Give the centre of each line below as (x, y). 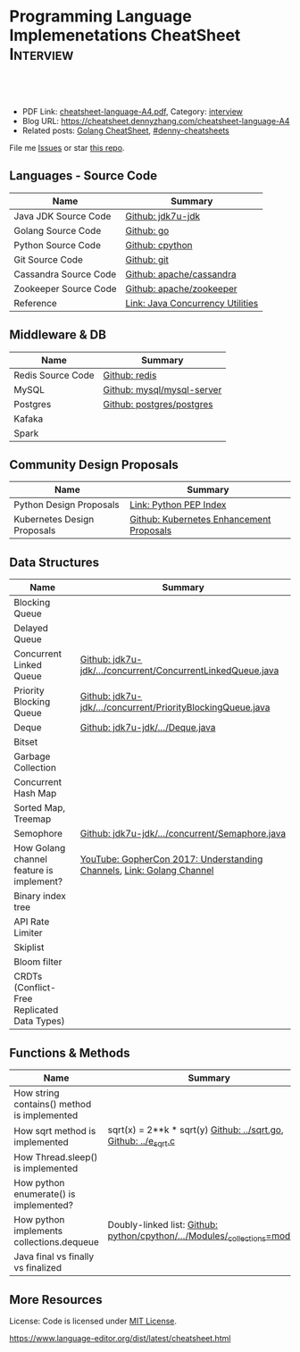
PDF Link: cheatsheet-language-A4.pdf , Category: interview (133, 111)
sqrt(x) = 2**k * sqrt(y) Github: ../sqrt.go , (196, 1130)
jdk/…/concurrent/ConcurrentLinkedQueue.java (179, 671)
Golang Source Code (58, 230)
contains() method (53, 1104)
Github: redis (130, 375)
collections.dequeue (57, 1242)
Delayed (31, 629)
